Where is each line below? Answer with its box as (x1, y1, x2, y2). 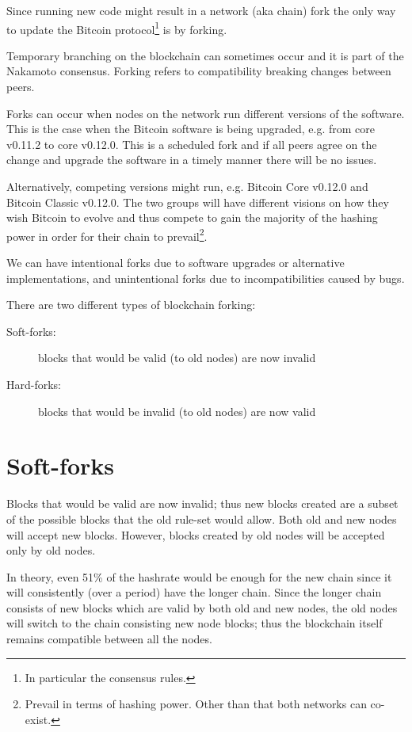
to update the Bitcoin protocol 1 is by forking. (6, 18, 227, 37)
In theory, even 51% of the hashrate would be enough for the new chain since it (6, 568, 392, 585)
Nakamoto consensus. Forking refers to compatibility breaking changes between (6, 63, 391, 79)
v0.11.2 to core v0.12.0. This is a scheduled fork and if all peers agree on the (6, 135, 377, 152)
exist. (25, 711, 51, 727)
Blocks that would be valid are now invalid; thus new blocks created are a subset (6, 495, 399, 512)
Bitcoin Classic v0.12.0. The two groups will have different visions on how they (6, 193, 389, 210)
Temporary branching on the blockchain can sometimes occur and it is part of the (6, 47, 404, 63)
